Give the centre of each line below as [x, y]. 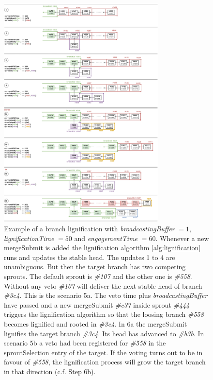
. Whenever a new [182, 238]
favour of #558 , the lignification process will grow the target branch [105, 362]
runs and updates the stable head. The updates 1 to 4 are [90, 257]
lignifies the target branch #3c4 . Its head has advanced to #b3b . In [104, 333]
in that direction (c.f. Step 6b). [50, 371]
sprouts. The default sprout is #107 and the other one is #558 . [98, 276]
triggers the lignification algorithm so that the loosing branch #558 [104, 314]
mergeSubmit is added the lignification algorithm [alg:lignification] [102, 248]
